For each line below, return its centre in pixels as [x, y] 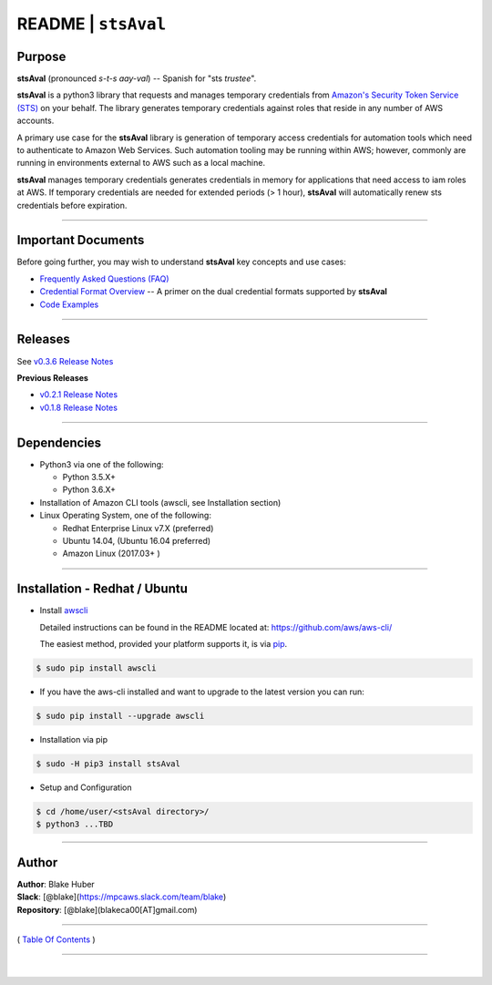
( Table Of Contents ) [56, 939]
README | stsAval [92, 24]
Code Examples [69, 304]
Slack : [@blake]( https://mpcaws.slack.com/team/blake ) [122, 897]
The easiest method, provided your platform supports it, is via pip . [164, 644]
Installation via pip [74, 739]
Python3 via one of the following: [102, 464]
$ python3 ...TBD [75, 824]
